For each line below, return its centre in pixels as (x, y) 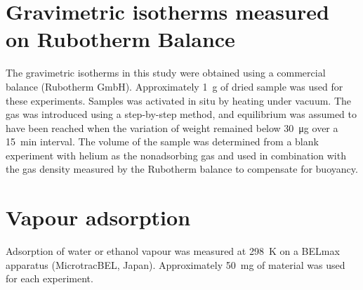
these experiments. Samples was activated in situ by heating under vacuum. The (178, 100)
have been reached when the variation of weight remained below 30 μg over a (172, 127)
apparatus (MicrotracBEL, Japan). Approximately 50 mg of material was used (176, 264)
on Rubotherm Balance (120, 39)
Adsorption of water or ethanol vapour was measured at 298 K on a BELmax (173, 251)
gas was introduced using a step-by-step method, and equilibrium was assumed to (181, 114)
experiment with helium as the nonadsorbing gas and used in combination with (176, 155)
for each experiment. (49, 278)
